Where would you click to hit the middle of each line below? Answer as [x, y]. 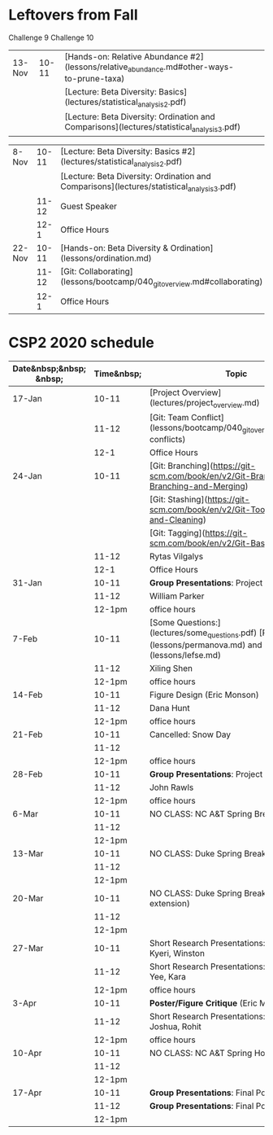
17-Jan [27, 398]
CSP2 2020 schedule [81, 343]
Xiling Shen [171, 668]
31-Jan [27, 583]
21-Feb [28, 734]
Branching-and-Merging [197, 486]
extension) [170, 903]
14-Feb [28, 695]
